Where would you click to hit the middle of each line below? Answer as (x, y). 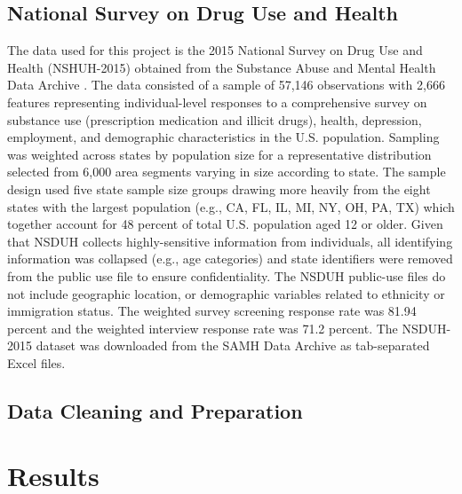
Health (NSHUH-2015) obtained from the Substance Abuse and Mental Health (222, 67)
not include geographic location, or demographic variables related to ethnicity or (226, 293)
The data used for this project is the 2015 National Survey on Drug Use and (215, 50)
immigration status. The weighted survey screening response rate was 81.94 (212, 311)
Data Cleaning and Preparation (155, 410)
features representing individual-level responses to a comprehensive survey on (217, 102)
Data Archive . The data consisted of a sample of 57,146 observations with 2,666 (226, 85)
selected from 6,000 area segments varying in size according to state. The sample (227, 172)
